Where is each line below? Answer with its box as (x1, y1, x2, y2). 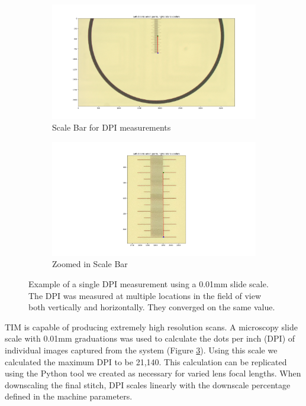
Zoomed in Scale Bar (52, 258, 128, 270)
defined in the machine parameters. (5, 390, 133, 402)
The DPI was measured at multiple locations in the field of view (28, 289, 262, 301)
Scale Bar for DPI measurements (52, 121, 171, 133)
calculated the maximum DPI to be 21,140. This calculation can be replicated (5, 355, 287, 368)
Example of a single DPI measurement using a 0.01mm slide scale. (28, 278, 269, 290)
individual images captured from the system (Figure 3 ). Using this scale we (5, 344, 278, 356)
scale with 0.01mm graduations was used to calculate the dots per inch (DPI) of (5, 332, 295, 345)
